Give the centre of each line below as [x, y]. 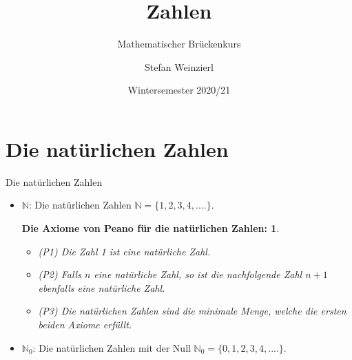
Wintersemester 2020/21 [179, 90]
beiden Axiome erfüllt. [85, 324]
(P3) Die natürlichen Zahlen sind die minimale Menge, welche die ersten [192, 311]
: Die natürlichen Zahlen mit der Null [112, 347]
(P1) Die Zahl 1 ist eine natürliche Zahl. [124, 251]
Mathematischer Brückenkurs [179, 44]
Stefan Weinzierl [179, 66]
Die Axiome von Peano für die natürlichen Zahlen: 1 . [151, 228]
